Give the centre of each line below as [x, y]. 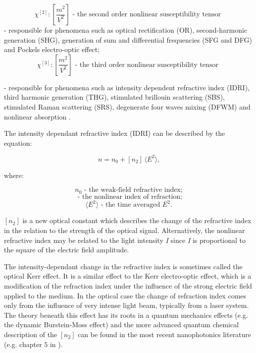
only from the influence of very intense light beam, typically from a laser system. [127, 305]
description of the [31, 334]
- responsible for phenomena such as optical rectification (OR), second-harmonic [126, 30]
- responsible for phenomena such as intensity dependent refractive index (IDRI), [127, 87]
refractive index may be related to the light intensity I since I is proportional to [125, 240]
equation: [18, 143]
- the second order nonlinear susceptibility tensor [147, 14]
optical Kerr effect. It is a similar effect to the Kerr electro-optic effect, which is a [128, 276]
